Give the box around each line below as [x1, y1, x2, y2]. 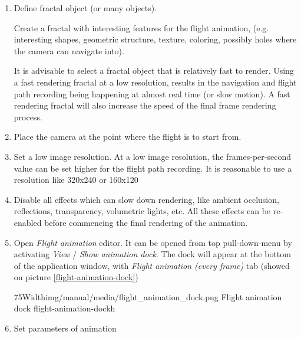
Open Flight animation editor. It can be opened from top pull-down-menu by [14, 236, 292, 248]
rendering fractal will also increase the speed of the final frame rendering [14, 99, 276, 111]
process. [14, 110, 42, 123]
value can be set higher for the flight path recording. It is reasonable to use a [14, 162, 292, 174]
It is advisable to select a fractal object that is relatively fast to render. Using [14, 64, 294, 77]
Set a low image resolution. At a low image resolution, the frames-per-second [14, 150, 291, 162]
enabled [14, 216, 42, 228]
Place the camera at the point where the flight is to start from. [14, 130, 242, 143]
